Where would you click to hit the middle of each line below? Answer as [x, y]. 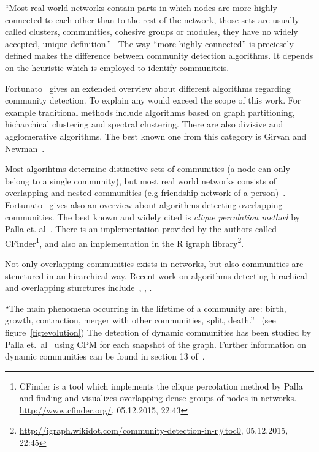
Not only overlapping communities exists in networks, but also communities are [154, 263]
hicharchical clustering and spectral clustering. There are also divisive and [144, 124]
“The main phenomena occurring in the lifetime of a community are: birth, [146, 308]
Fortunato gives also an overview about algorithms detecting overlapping [144, 204]
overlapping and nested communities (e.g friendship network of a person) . [145, 193]
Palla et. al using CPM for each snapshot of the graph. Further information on [156, 344]
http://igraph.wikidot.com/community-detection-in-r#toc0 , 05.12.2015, [154, 430]
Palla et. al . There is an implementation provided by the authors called [141, 229]
